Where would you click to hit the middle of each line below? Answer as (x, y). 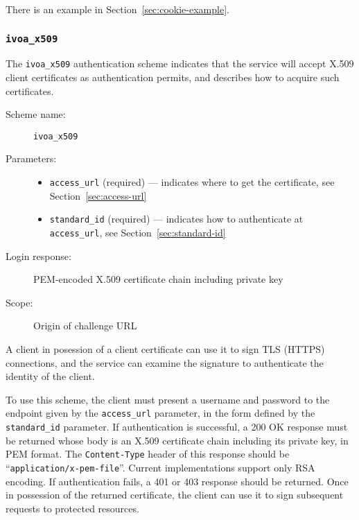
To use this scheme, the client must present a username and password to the (168, 399)
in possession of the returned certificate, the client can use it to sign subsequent (175, 495)
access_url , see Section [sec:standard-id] (138, 232)
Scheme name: (36, 114)
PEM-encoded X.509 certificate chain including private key (158, 279)
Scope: (19, 302)
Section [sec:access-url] (98, 195)
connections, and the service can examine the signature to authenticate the (165, 362)
